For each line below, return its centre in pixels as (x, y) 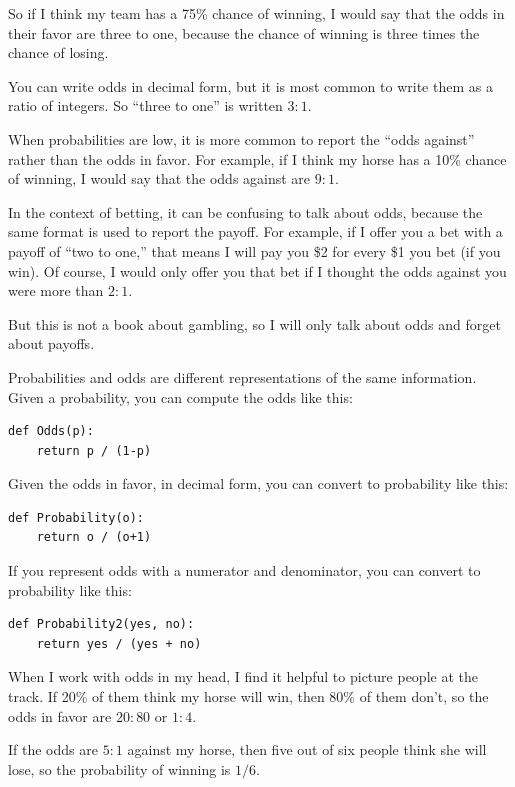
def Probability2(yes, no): (101, 624)
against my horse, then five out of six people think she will (307, 749)
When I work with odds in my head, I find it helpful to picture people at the (243, 676)
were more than (56, 290)
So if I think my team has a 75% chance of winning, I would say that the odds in (256, 13)
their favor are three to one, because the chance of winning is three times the (244, 32)
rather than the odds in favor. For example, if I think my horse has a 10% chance (257, 158)
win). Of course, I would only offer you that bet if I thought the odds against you (257, 270)
